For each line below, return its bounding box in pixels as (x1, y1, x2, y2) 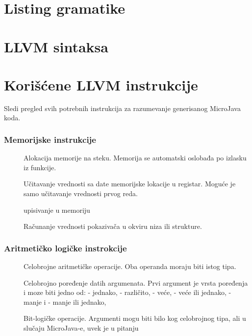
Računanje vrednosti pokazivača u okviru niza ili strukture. (24, 221, 202, 231)
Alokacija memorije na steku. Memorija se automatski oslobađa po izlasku (24, 153, 247, 163)
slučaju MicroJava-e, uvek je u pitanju (24, 323, 139, 333)
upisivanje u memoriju (24, 204, 90, 215)
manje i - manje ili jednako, (24, 296, 106, 307)
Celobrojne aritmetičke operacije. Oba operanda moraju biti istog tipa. (24, 261, 236, 271)
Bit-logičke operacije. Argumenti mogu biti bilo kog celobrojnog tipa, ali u (24, 313, 246, 323)
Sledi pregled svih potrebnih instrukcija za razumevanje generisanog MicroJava (4, 103, 241, 113)
